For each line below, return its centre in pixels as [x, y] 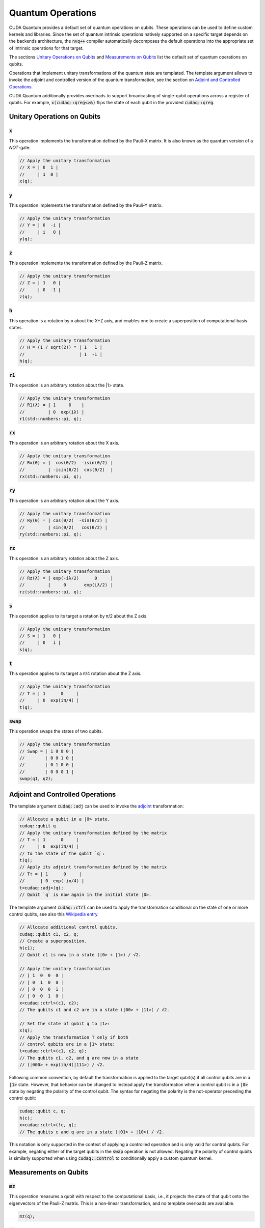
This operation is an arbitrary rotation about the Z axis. [64, 558]
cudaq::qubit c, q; [43, 1111]
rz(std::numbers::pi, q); [51, 592]
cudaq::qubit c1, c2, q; [49, 934]
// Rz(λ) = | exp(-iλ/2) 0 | [66, 578]
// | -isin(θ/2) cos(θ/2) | [66, 470]
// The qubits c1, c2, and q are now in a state [79, 1058]
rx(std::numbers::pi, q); [51, 476]
